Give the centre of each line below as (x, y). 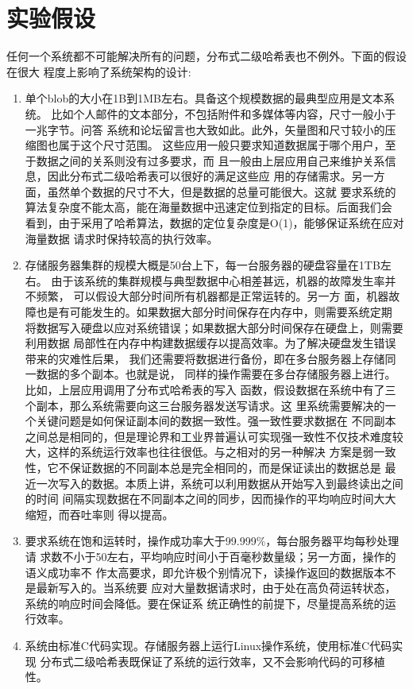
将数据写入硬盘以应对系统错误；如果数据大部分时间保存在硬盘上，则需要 (214, 327)
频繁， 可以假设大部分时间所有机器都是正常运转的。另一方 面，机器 (212, 296)
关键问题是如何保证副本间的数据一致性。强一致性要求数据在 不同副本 (216, 421)
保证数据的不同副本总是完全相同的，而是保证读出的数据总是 (225, 467)
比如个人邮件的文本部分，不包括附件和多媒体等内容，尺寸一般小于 (224, 113)
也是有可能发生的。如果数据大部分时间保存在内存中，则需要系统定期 (214, 312)
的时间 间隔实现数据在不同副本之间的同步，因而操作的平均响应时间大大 (210, 499)
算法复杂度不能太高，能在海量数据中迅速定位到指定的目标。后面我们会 (208, 207)
